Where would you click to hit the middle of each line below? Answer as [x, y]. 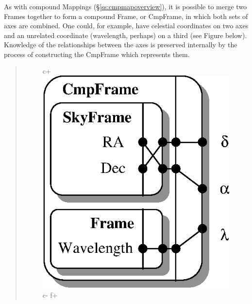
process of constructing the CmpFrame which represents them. [97, 54]
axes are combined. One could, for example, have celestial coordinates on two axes [126, 26]
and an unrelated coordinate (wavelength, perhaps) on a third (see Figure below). [126, 35]
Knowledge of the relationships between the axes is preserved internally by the [121, 45]
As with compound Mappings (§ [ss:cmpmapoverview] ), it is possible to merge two [126, 6]
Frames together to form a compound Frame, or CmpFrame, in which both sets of [126, 16]
